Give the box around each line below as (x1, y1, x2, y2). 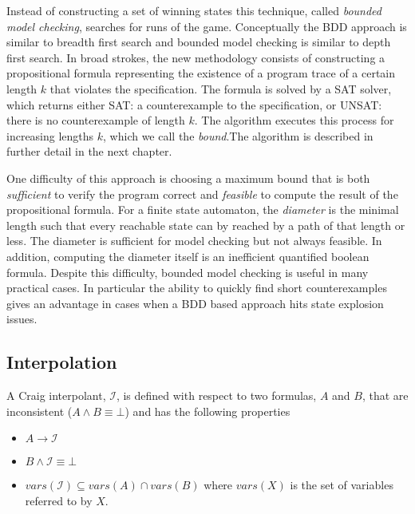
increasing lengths (6, 127, 94, 144)
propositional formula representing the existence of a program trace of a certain (6, 65, 396, 81)
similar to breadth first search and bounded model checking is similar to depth (6, 34, 391, 50)
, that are (362, 387, 409, 404)
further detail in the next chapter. (6, 143, 172, 160)
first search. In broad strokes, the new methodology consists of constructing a (6, 49, 385, 65)
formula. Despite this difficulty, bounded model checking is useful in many (6, 263, 369, 280)
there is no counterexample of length (6, 112, 185, 128)
